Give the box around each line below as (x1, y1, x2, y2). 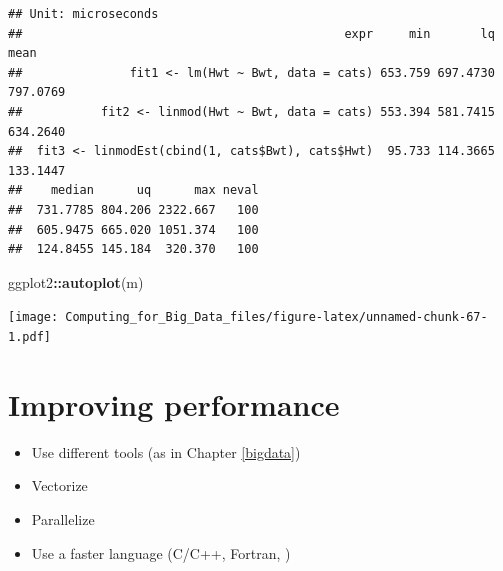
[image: (8, 310, 59, 325)
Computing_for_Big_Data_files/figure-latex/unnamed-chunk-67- (65, 310, 488, 325)
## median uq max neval (8, 183, 259, 198)
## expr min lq (8, 26, 495, 41)
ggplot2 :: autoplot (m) (8, 271, 144, 292)
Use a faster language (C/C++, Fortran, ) (31, 542, 291, 563)
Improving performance (8, 383, 340, 424)
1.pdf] (8, 329, 51, 344)
